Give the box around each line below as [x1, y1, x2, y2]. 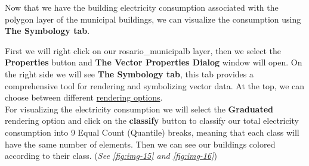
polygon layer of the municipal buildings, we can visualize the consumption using [5, 12, 301, 25]
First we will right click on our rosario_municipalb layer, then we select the [5, 44, 282, 57]
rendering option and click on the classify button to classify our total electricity [5, 114, 299, 127]
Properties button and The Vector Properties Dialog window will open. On [5, 56, 302, 68]
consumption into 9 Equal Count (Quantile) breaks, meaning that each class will [5, 126, 299, 138]
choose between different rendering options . [5, 91, 163, 104]
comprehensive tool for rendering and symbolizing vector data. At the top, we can [5, 79, 305, 92]
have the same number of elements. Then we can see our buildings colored [5, 137, 276, 150]
